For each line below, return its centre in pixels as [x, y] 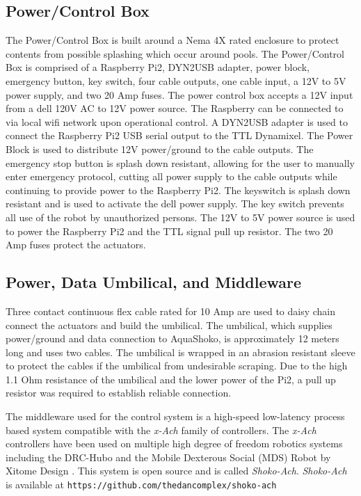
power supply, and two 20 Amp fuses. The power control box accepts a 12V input [179, 94]
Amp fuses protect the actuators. [76, 245]
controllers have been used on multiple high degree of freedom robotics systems [174, 443]
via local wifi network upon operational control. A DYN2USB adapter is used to [177, 121]
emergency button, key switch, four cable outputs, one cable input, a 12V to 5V [176, 80]
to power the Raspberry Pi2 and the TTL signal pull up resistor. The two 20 [169, 231]
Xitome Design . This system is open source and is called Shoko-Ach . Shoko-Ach [176, 471]
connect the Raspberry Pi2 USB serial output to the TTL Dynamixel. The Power [179, 135]
